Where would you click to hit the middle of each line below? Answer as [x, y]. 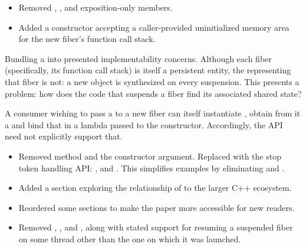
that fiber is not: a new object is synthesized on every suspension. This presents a [152, 81]
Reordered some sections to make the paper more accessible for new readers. [157, 207]
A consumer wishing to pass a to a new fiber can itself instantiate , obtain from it [153, 113]
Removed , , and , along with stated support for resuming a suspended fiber [156, 227]
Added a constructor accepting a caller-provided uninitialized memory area [154, 27]
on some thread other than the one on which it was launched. [130, 238]
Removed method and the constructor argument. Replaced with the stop [150, 156]
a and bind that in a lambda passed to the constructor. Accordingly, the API [144, 124]
